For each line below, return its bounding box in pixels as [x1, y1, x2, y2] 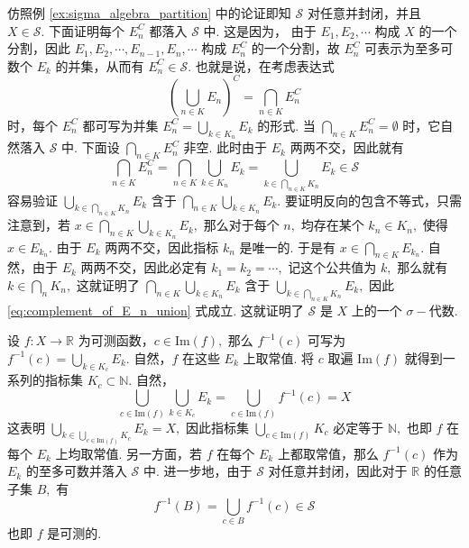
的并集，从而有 [55, 56, 144, 75]
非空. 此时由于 [183, 138, 268, 157]
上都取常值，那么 [277, 443, 379, 462]
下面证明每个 [49, 21, 125, 40]
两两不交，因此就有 [290, 138, 404, 157]
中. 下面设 [61, 138, 120, 157]
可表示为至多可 [364, 39, 454, 58]
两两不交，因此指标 [105, 237, 219, 256]
